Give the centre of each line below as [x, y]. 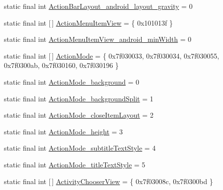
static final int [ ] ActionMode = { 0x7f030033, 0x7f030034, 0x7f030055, [112, 55]
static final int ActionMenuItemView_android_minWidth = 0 [98, 39]
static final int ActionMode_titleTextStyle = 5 [75, 164]
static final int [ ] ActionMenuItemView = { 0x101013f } [89, 22]
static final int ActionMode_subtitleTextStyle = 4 [80, 148]
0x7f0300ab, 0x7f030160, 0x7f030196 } [61, 65]
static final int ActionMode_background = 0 [72, 81]
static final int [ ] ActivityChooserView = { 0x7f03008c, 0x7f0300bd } [109, 181]
